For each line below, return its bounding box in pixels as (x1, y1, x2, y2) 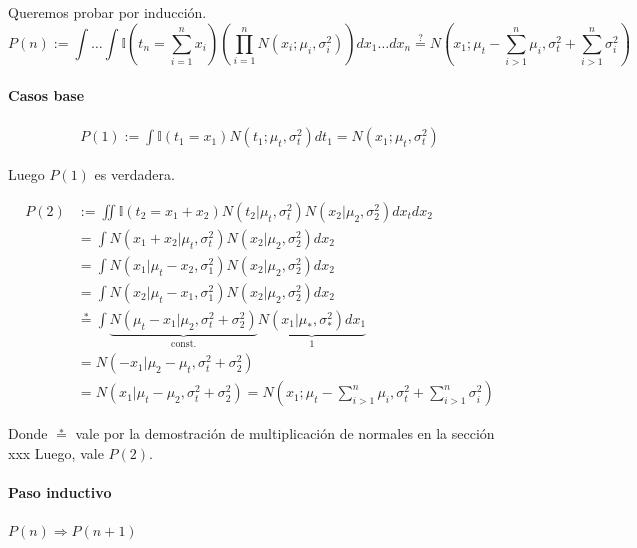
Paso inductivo (8, 482, 112, 503)
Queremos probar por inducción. (8, 2, 207, 22)
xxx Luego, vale (8, 442, 104, 463)
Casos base (8, 84, 85, 105)
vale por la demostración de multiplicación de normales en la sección (75, 423, 495, 444)
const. (171, 338, 197, 349)
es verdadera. (94, 164, 175, 185)
